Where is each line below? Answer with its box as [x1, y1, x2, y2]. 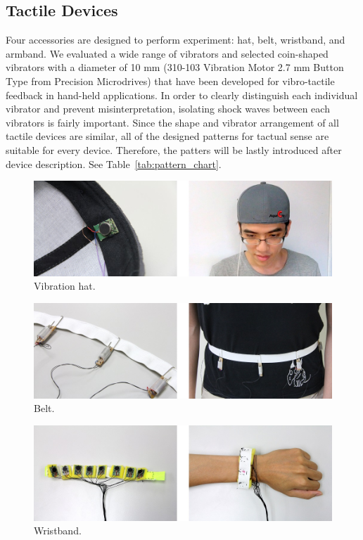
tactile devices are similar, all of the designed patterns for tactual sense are [6, 129, 329, 143]
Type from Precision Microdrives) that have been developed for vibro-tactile [6, 73, 335, 88]
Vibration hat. [34, 278, 96, 293]
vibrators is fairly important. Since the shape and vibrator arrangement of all [6, 115, 339, 129]
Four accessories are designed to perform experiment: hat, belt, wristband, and [6, 32, 345, 47]
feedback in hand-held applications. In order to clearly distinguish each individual [6, 87, 358, 102]
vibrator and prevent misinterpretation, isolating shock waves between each [6, 101, 330, 116]
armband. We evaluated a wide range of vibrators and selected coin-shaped [6, 46, 329, 60]
